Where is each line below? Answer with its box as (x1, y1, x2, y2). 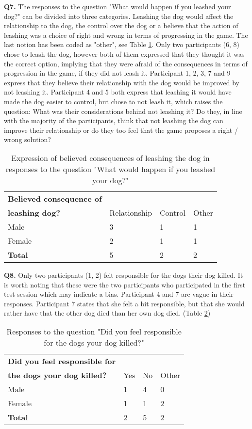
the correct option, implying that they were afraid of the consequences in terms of (4, 58, 248, 68)
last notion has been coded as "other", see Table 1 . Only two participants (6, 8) (4, 39, 239, 49)
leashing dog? (8, 207, 60, 218)
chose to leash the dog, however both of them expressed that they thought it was (4, 48, 245, 59)
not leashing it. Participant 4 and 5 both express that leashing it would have (4, 87, 232, 97)
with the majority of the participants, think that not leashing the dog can (4, 115, 223, 126)
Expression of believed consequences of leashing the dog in (11, 152, 210, 163)
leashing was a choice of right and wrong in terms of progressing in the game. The (4, 30, 248, 40)
